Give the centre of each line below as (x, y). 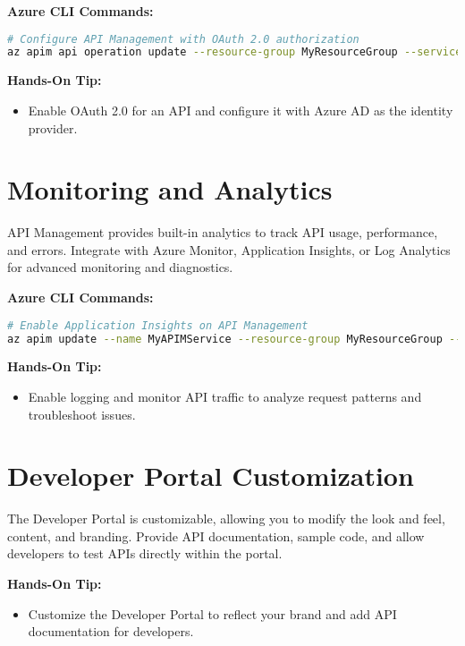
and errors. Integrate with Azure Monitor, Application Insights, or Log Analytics (229, 249)
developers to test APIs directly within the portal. (145, 553)
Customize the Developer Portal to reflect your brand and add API (212, 613)
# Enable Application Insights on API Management (158, 325)
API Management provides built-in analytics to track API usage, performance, (223, 232)
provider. (53, 127)
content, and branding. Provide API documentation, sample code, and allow (216, 535)
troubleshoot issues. (82, 414)
